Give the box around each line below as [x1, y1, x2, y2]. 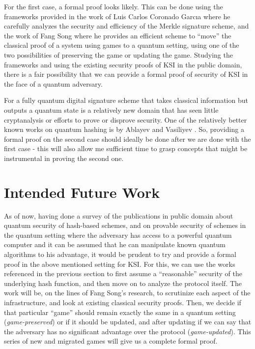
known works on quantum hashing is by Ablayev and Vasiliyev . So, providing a [4, 124, 244, 134]
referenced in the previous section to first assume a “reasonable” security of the [4, 268, 242, 279]
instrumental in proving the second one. [4, 153, 124, 163]
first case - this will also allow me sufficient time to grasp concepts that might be [4, 143, 248, 154]
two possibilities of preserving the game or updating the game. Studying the [4, 49, 233, 60]
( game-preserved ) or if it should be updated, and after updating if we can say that [4, 317, 252, 327]
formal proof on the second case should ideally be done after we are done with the [4, 133, 251, 144]
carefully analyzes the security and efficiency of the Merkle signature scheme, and [4, 21, 249, 31]
